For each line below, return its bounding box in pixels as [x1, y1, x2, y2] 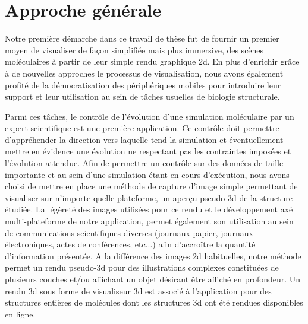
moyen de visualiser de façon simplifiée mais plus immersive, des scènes [5, 43, 264, 56]
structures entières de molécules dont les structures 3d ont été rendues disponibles [5, 296, 303, 309]
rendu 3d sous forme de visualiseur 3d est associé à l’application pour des [5, 284, 272, 297]
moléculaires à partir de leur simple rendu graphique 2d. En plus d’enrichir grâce [5, 55, 300, 68]
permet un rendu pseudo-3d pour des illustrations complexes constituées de [5, 261, 279, 274]
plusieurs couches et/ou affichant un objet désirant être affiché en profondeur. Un [5, 273, 301, 285]
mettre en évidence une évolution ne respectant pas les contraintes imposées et [5, 145, 291, 157]
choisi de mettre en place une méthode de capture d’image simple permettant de [5, 180, 298, 192]
